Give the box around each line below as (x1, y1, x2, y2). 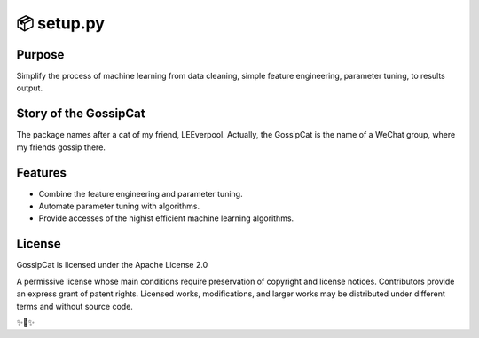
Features (16, 165, 67, 180)
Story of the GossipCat (16, 106, 145, 122)
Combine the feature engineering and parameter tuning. (38, 188, 243, 199)
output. (16, 83, 43, 93)
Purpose (16, 47, 65, 62)
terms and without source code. (16, 301, 133, 311)
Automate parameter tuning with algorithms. (38, 200, 200, 212)
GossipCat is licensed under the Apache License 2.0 (16, 260, 208, 271)
